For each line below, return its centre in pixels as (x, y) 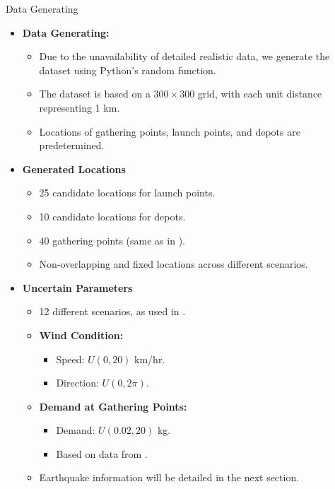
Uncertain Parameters (77, 287)
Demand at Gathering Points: (113, 406)
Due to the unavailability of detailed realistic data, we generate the (184, 56)
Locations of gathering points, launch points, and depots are (170, 131)
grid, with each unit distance (260, 94)
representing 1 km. (80, 107)
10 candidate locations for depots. (112, 216)
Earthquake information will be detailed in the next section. (169, 477)
